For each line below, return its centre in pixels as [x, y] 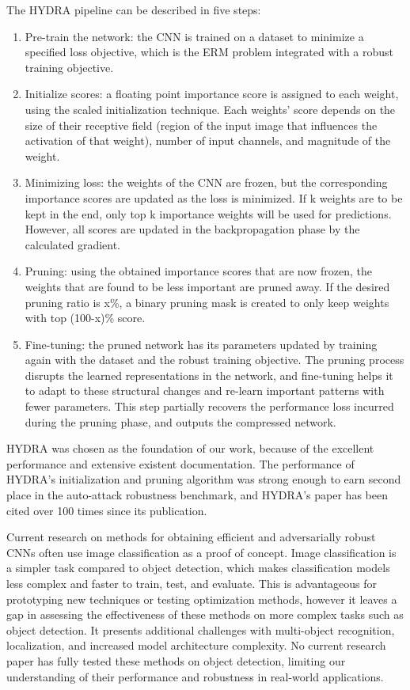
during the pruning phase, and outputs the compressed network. [180, 421]
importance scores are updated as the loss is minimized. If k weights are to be [214, 197]
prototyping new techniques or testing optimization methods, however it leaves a [202, 599]
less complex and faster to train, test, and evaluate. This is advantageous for [192, 583]
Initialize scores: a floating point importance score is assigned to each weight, [212, 94]
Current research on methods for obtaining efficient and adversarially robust [191, 537]
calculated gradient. [73, 244]
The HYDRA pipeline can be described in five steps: [134, 9]
